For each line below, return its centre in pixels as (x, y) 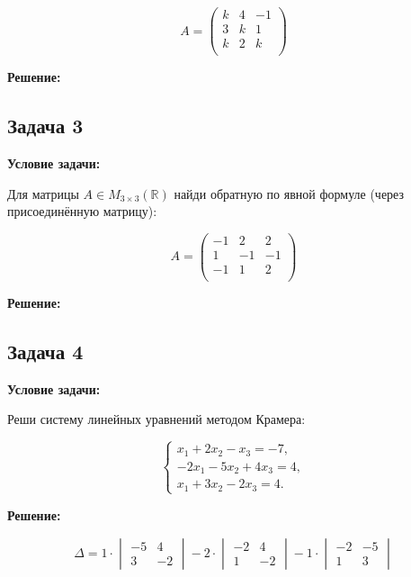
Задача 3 (45, 126)
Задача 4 (45, 351)
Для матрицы (43, 193)
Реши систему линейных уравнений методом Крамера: (156, 419)
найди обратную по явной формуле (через (289, 193)
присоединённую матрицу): (82, 211)
